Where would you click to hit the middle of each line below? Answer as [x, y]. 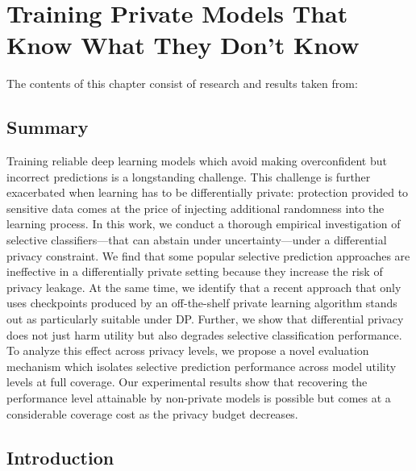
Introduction [60, 457]
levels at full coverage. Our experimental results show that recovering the [187, 382]
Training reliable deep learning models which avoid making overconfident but [197, 161]
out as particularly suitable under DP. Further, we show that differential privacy [205, 319]
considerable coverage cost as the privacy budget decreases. [152, 413]
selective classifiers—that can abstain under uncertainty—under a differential [197, 240]
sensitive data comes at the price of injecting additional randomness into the [196, 208]
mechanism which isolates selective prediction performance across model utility [202, 366]
